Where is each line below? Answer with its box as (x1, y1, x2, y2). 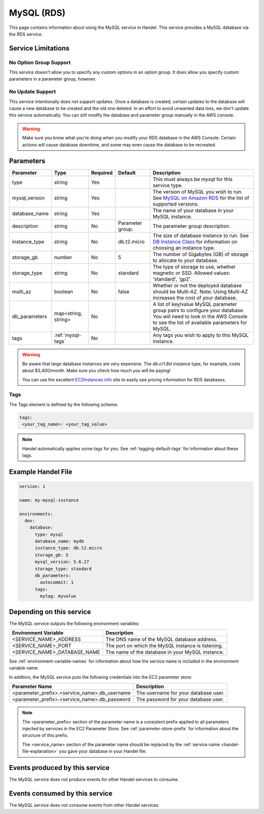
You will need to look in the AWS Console (153, 313, 248, 320)
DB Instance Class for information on (153, 238, 238, 245)
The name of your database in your (153, 207, 234, 214)
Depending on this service (9, 608, 91, 616)
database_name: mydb (35, 539, 84, 544)
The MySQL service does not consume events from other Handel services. (9, 802, 160, 808)
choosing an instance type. (153, 245, 215, 251)
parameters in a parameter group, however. (9, 76, 97, 82)
